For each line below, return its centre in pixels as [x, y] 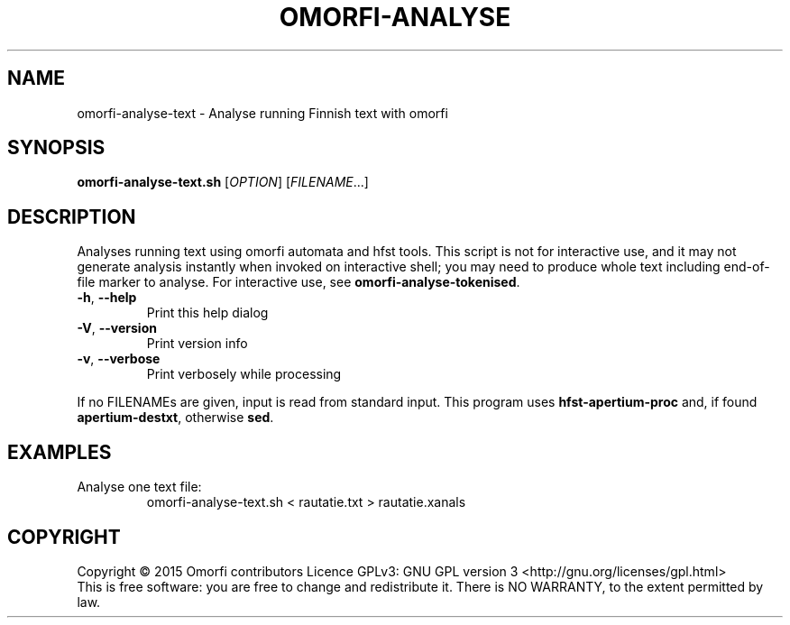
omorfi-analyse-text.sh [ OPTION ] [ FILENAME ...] [223, 182]
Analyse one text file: [139, 487]
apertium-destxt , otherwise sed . [175, 418]
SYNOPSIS [56, 148]
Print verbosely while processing [244, 374]
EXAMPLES [60, 452]
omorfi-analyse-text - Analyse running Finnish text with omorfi [262, 113]
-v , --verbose [119, 359]
